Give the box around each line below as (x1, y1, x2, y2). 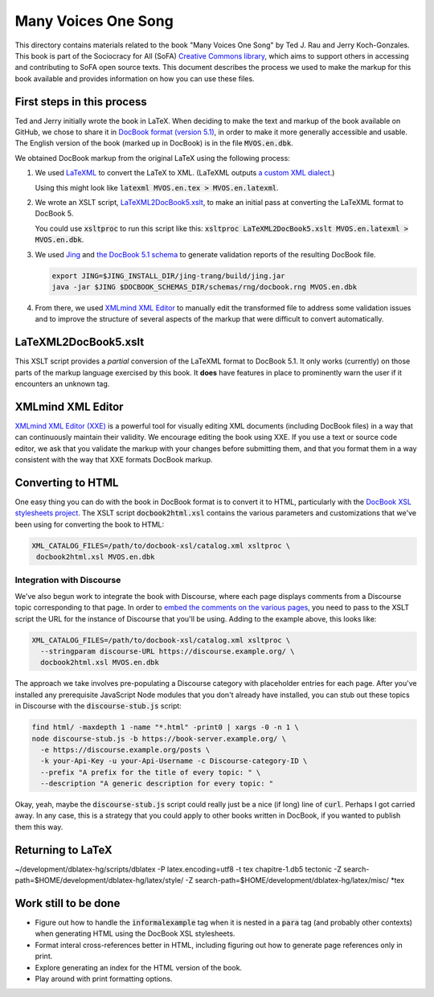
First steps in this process (14, 95, 148, 109)
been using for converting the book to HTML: (14, 519, 165, 529)
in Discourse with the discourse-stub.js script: (14, 701, 182, 711)
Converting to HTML (14, 475, 119, 490)
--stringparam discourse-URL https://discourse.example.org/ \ (40, 647, 295, 655)
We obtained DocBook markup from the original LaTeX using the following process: (14, 153, 291, 162)
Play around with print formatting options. (35, 974, 173, 984)
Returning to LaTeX (14, 843, 113, 856)
